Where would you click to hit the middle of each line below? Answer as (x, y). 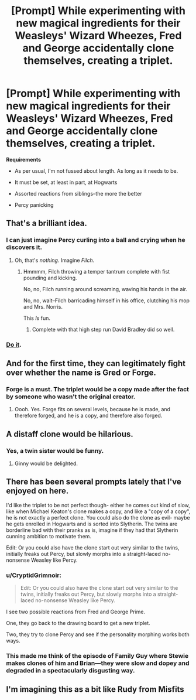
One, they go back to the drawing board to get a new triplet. (78, 623)
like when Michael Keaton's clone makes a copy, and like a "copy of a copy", (98, 511)
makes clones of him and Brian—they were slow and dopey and (98, 663)
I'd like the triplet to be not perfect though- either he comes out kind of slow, (98, 505)
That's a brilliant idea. (47, 223)
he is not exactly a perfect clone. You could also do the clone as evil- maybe (98, 517)
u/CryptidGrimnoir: (34, 575)
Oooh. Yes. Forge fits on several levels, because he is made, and (92, 409)
